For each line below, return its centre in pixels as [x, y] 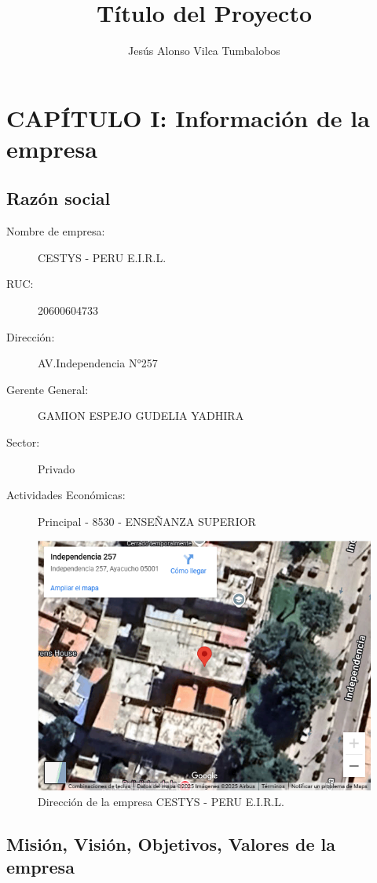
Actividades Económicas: [66, 495]
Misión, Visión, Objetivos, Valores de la [171, 843]
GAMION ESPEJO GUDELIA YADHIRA [141, 416]
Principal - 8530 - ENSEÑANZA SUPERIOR [147, 521]
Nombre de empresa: [56, 231]
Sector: [23, 442]
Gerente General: [48, 389]
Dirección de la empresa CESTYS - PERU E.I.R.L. [161, 801]
